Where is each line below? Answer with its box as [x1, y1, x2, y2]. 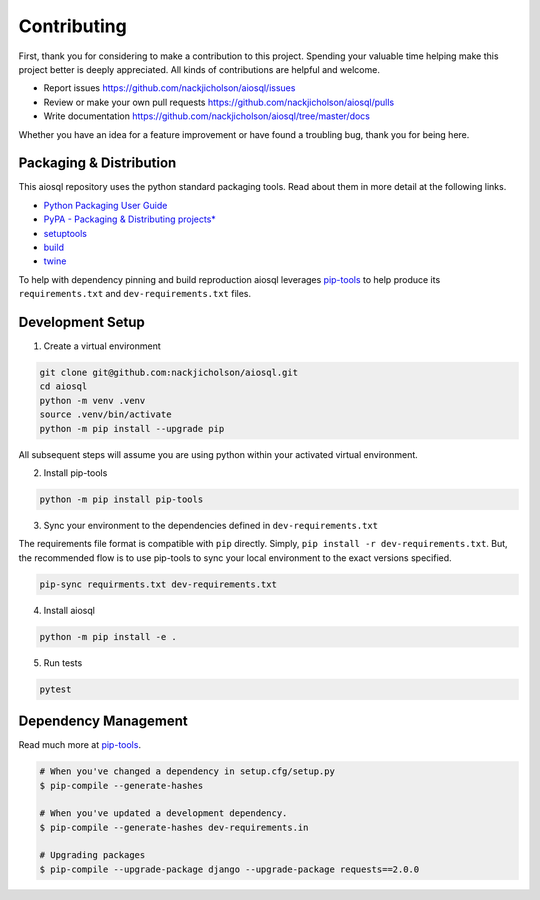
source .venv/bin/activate [39, 409, 172, 420]
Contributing [18, 15, 127, 37]
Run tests [43, 656, 83, 669]
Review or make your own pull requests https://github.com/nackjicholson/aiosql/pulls [43, 96, 395, 108]
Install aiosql [43, 604, 95, 616]
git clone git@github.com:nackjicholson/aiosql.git [39, 367, 299, 379]
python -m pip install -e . [39, 631, 177, 642]
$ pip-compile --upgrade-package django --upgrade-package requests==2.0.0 [39, 863, 420, 875]
